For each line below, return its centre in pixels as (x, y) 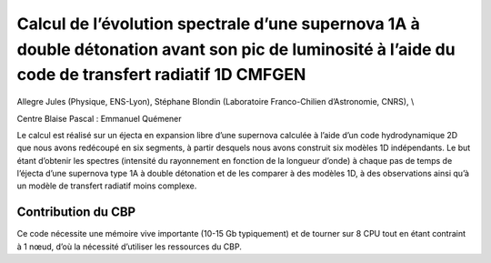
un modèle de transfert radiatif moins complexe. (107, 186)
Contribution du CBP (76, 212)
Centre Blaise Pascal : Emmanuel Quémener (99, 118)
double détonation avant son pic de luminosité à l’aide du (236, 49)
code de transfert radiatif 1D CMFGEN (161, 75)
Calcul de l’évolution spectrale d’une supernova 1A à (218, 24)
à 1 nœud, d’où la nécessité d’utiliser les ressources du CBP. (130, 247)
